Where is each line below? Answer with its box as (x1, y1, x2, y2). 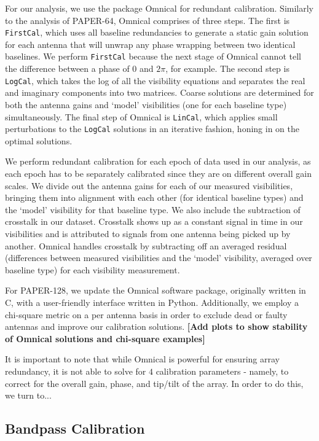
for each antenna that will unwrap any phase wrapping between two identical (5, 37, 296, 50)
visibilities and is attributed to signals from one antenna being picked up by (5, 227, 291, 240)
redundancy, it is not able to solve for (5, 364, 146, 377)
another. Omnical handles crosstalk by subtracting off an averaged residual (5, 239, 287, 252)
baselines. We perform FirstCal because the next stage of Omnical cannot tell (5, 50, 301, 63)
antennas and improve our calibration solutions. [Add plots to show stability (5, 320, 308, 333)
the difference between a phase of (5, 62, 130, 75)
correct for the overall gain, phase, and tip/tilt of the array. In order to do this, (5, 377, 304, 389)
